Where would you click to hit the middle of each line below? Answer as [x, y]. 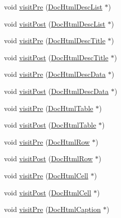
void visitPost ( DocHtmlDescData [56, 91]
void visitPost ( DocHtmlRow [48, 158]
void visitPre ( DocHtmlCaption [52, 209]
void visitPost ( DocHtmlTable [50, 125]
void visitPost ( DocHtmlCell [48, 192]
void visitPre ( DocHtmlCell [46, 175]
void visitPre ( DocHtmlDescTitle [55, 40]
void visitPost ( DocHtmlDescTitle [56, 57]
